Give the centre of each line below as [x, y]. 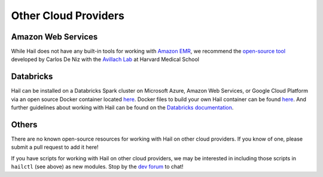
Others [24, 125]
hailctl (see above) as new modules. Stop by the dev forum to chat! [97, 167]
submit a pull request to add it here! [55, 147]
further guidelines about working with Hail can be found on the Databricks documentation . [122, 108]
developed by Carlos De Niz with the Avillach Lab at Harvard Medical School [105, 59]
